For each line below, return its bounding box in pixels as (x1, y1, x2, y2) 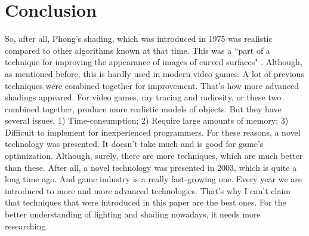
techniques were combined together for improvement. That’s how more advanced (5, 79, 299, 91)
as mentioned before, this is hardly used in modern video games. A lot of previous (5, 67, 304, 79)
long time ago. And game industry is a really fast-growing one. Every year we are (5, 173, 302, 185)
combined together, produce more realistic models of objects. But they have (5, 102, 282, 115)
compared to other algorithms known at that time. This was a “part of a (5, 44, 270, 56)
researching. (5, 219, 48, 232)
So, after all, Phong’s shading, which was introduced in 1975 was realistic (5, 32, 273, 45)
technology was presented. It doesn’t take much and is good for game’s (5, 137, 264, 150)
